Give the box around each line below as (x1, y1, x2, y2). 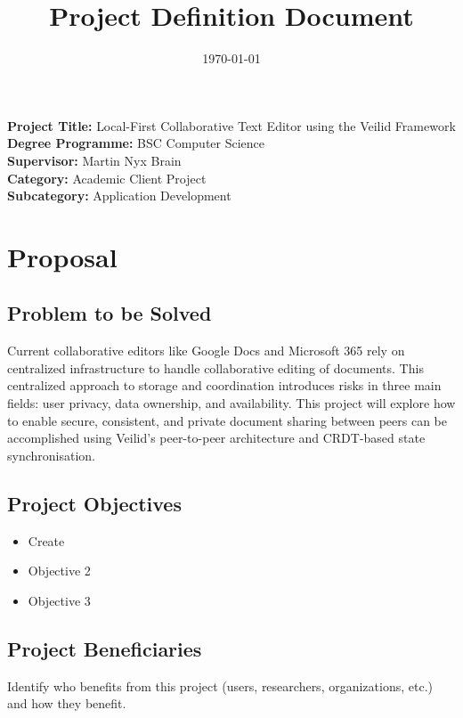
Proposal (7, 238, 118, 274)
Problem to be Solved (7, 299, 212, 327)
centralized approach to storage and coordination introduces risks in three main (7, 376, 442, 395)
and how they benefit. (7, 694, 126, 713)
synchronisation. (7, 445, 95, 464)
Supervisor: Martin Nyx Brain (7, 151, 182, 169)
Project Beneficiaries (7, 634, 202, 662)
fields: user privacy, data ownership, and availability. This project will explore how (7, 394, 456, 412)
